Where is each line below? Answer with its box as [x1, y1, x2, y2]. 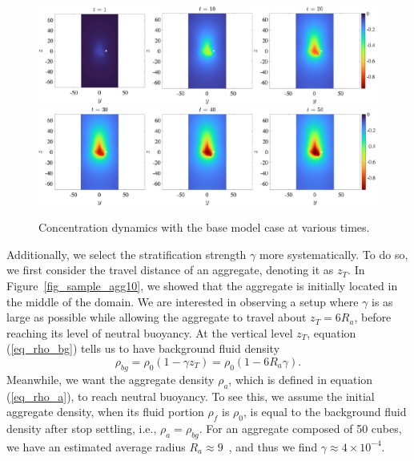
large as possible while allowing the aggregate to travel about [6, 309, 307, 326]
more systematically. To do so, [259, 245, 408, 262]
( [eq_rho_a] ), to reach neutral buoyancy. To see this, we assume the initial [6, 387, 375, 404]
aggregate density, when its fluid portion [6, 403, 204, 420]
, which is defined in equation [228, 370, 373, 387]
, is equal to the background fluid [243, 403, 407, 420]
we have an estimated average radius [6, 438, 186, 455]
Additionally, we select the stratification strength [6, 245, 247, 262]
